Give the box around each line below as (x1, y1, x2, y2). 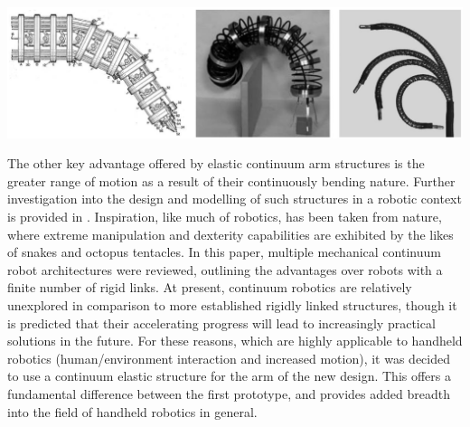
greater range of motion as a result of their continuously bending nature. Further (7, 171, 456, 190)
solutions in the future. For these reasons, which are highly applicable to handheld (7, 331, 463, 350)
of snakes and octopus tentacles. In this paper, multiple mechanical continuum (7, 242, 441, 261)
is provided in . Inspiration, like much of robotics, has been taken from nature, (7, 207, 442, 226)
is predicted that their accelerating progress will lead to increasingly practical (7, 313, 436, 332)
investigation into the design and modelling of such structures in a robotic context (7, 189, 462, 208)
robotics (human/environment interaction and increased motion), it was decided (7, 348, 451, 367)
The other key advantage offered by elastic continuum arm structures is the (7, 154, 425, 173)
